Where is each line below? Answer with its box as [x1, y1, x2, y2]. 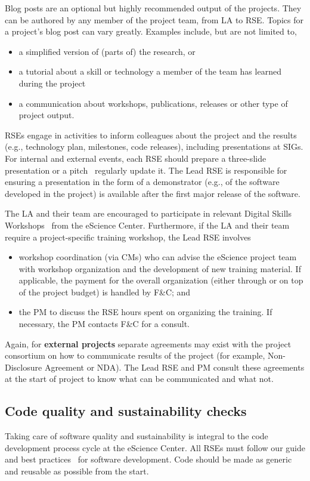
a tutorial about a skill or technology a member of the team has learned [18, 65, 281, 78]
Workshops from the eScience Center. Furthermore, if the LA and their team [5, 218, 290, 231]
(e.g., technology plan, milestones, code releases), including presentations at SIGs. [5, 140, 303, 153]
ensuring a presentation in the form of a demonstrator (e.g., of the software [5, 175, 280, 188]
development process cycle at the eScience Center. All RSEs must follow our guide [5, 441, 305, 454]
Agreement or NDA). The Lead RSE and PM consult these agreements [44, 360, 305, 373]
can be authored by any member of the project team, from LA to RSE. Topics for [5, 13, 303, 26]
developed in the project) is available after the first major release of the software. [5, 187, 300, 199]
